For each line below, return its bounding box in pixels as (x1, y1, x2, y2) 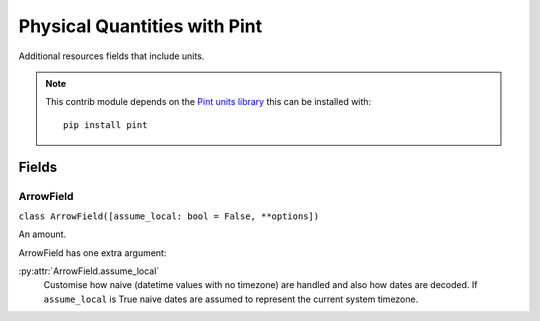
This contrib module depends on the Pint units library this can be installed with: (45, 96, 372, 108)
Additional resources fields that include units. (18, 50, 205, 62)
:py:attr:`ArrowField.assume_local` (18, 265, 160, 277)
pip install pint (63, 119, 148, 130)
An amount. (18, 228, 67, 240)
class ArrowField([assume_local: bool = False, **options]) (18, 210, 320, 222)
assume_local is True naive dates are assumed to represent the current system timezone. (43, 293, 419, 305)
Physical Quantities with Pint (18, 15, 263, 37)
